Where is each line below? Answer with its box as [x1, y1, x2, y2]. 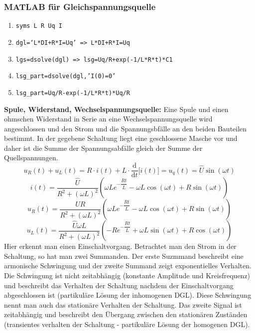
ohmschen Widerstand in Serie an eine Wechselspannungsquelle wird [4, 113, 213, 124]
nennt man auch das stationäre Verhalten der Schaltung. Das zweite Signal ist [4, 299, 242, 310]
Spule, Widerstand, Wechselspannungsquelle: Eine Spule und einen [4, 104, 229, 114]
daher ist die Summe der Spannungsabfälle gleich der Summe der [4, 142, 203, 153]
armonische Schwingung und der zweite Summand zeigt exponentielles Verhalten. [4, 260, 252, 271]
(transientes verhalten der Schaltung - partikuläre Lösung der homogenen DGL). [4, 319, 250, 329]
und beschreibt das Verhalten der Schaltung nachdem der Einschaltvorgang [4, 280, 234, 290]
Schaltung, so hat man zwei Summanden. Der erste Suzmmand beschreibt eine [4, 250, 244, 261]
